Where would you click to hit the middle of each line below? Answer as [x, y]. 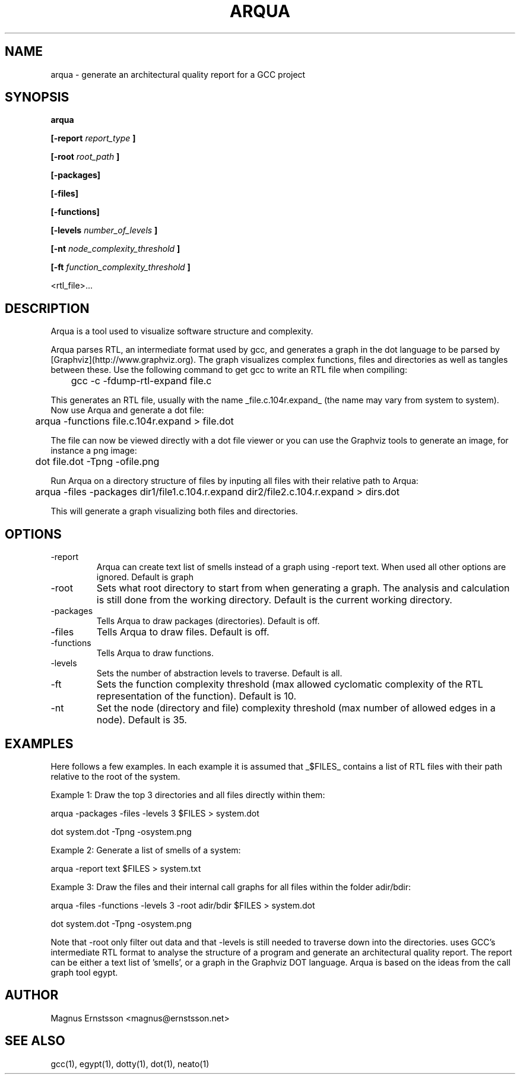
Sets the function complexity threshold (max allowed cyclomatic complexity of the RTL [290, 684]
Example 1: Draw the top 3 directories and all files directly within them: [188, 795]
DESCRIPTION [47, 308]
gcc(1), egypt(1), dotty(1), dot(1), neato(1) [130, 1064]
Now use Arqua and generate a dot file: [127, 410]
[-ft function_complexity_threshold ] [121, 267]
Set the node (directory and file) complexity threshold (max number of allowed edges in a [296, 708]
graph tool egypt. [84, 972]
